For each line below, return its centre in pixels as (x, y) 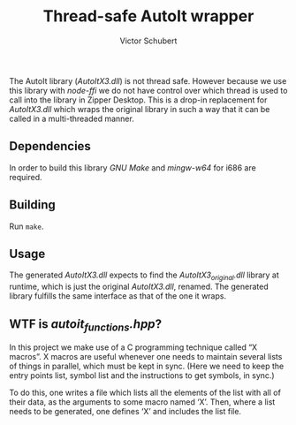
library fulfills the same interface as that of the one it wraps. (118, 296)
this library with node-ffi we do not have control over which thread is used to (148, 90)
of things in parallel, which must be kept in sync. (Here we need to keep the (147, 366)
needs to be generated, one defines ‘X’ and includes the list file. (125, 412)
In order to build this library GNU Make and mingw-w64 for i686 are (133, 167)
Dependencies (50, 146)
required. (26, 177)
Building (32, 205)
